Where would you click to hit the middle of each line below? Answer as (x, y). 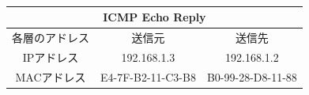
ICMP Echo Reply (154, 17)
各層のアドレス (51, 37)
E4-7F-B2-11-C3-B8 (148, 76)
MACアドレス (51, 76)
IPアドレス (51, 57)
